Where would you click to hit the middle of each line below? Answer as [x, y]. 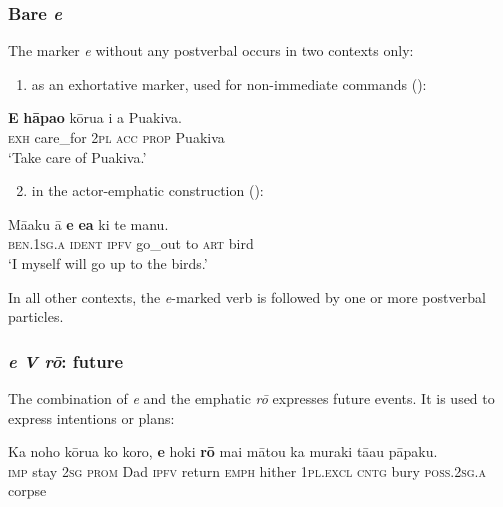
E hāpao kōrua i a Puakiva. [95, 117]
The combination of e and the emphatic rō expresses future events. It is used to [251, 397]
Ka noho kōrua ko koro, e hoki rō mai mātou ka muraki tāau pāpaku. [223, 451]
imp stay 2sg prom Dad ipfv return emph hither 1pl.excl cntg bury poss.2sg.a [247, 470]
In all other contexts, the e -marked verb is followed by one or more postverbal [247, 296]
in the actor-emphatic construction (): [147, 190]
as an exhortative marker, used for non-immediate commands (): [229, 83]
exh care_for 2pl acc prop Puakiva [116, 137]
